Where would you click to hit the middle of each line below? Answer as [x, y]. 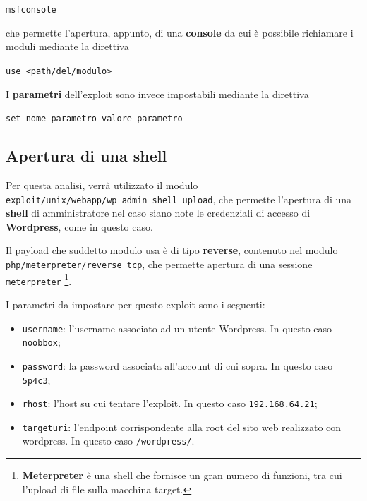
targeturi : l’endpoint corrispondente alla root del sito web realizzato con [182, 427]
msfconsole [31, 10]
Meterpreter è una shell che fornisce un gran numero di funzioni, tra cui [182, 475]
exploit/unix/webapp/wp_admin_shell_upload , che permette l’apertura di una [179, 199]
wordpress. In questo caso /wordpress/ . [108, 441]
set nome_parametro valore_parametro [94, 119]
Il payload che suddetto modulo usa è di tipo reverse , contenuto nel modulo [172, 250]
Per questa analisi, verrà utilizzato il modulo [102, 185]
